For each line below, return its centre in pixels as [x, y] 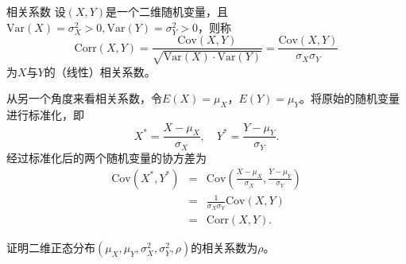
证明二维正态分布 [51, 248]
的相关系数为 [224, 248]
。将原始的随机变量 [349, 98]
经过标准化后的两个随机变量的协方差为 [106, 157]
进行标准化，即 [45, 115]
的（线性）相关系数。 [100, 71]
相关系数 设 [36, 11]
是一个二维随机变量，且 [167, 11]
